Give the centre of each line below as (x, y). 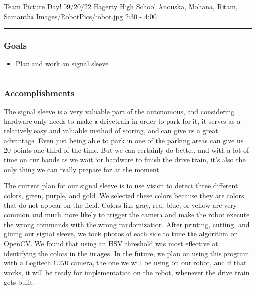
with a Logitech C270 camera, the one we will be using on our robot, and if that (125, 263)
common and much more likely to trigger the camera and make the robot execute (127, 215)
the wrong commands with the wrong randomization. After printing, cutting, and (127, 224)
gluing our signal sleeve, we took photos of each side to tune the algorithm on (121, 234)
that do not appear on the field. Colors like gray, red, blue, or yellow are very (121, 205)
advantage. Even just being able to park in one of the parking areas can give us (124, 140)
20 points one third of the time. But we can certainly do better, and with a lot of (127, 150)
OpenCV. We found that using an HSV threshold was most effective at (111, 243)
